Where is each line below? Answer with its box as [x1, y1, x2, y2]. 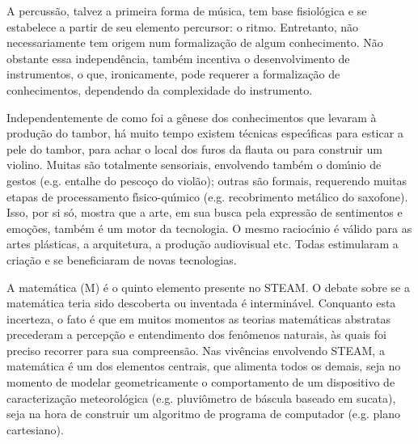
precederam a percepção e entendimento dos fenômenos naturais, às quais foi [6, 326, 386, 343]
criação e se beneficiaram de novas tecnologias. [6, 251, 237, 268]
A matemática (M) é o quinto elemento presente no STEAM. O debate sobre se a [6, 278, 410, 295]
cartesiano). [6, 421, 64, 438]
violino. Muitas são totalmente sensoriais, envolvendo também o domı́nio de [6, 156, 382, 173]
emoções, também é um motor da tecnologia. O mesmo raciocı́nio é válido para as [6, 219, 412, 236]
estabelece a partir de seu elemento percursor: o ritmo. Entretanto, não [6, 18, 359, 35]
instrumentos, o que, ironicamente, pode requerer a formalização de [6, 66, 340, 82]
